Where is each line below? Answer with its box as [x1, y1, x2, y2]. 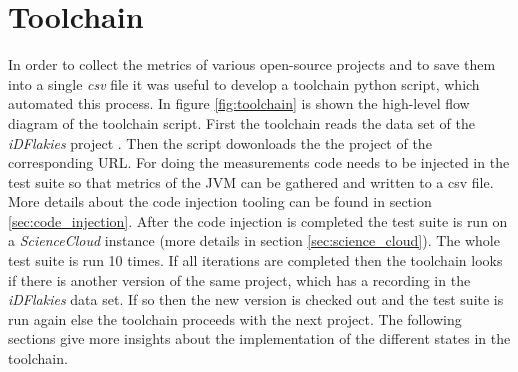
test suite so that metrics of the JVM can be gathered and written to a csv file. [8, 171, 494, 192]
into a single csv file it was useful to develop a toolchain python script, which [8, 73, 480, 94]
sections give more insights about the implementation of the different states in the [8, 328, 511, 349]
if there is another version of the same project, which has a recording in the [8, 269, 471, 290]
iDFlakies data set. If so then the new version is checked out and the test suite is [8, 289, 504, 310]
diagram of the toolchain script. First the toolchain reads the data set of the [8, 112, 475, 133]
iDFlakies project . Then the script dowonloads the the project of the [8, 132, 432, 153]
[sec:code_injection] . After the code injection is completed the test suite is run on [8, 210, 508, 231]
